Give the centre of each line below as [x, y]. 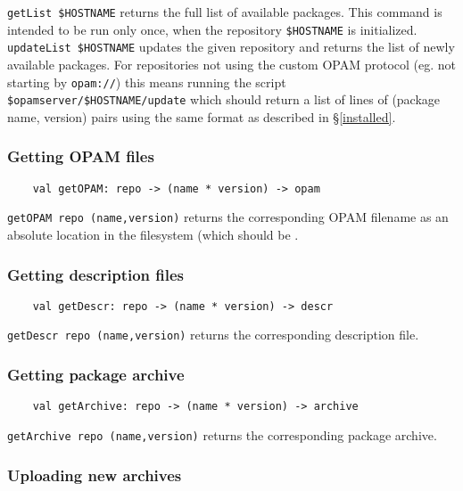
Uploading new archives [95, 475]
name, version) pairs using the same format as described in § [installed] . [202, 116]
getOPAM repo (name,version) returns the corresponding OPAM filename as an [228, 217]
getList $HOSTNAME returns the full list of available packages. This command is [225, 12]
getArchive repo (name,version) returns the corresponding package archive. [222, 435]
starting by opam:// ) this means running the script [147, 82]
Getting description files [96, 274]
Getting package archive [96, 375]
